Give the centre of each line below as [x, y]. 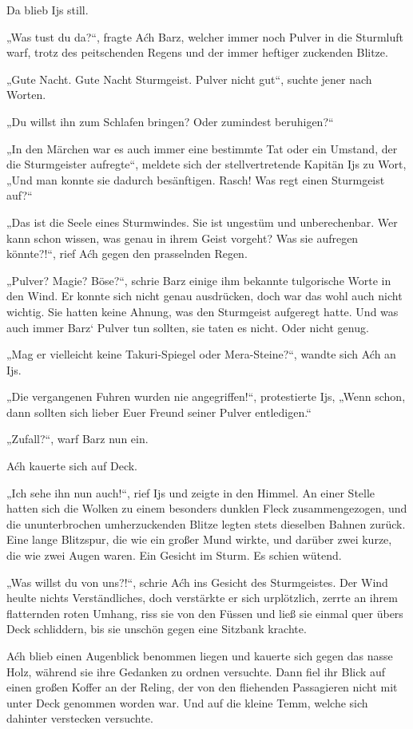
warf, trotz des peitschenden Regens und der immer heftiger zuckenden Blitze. [197, 52]
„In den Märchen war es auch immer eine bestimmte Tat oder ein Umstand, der [202, 148]
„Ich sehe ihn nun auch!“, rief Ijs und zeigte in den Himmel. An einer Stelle [191, 492]
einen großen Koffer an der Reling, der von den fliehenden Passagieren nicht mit [202, 687]
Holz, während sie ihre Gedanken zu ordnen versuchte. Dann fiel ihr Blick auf [196, 671]
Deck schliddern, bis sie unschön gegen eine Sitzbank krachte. [157, 629]
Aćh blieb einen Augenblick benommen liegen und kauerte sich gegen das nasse [200, 656]
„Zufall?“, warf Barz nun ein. [77, 439]
